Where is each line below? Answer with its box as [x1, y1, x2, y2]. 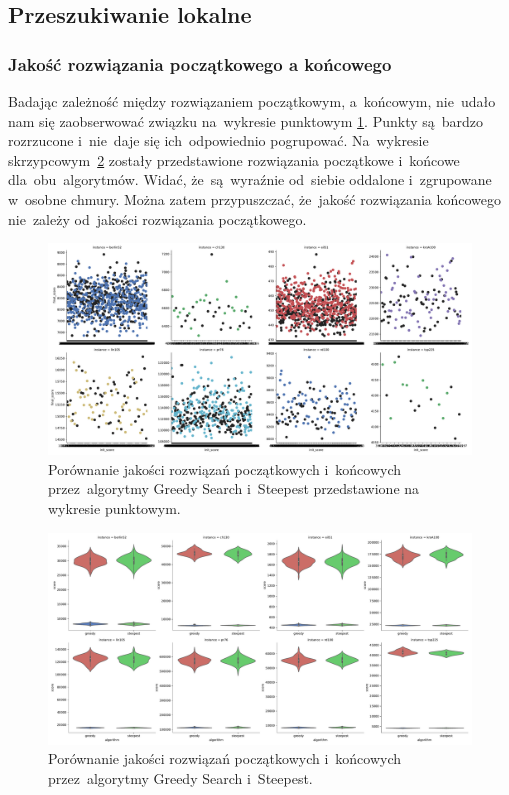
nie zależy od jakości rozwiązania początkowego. [8, 208, 307, 229]
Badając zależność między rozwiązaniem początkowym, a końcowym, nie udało [8, 91, 496, 111]
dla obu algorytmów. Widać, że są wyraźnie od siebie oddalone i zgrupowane [8, 169, 492, 190]
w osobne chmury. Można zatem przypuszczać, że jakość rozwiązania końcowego [8, 188, 501, 209]
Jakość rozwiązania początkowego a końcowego [8, 51, 392, 76]
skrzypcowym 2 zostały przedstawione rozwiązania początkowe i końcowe [8, 149, 460, 170]
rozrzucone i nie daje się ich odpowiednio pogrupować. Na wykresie [8, 130, 429, 151]
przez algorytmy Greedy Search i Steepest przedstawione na [48, 478, 420, 499]
